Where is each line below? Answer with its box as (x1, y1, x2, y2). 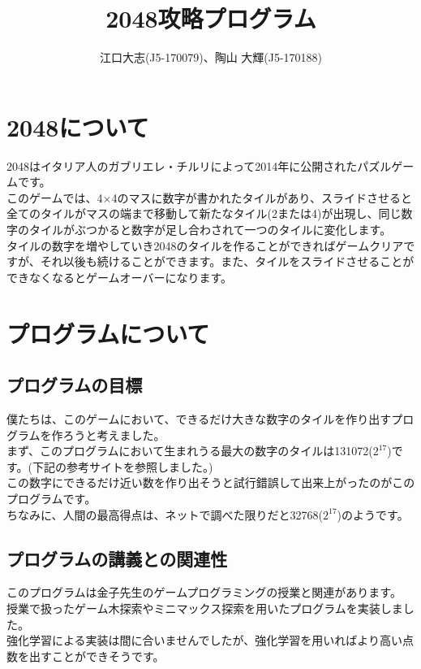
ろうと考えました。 (62, 426, 165, 443)
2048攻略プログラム (105, 2, 316, 35)
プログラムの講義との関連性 (6, 545, 228, 571)
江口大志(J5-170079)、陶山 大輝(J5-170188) (99, 49, 323, 66)
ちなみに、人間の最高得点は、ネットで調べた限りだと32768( (6, 506, 324, 523)
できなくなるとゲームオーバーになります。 (6, 268, 233, 285)
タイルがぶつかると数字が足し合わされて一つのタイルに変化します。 (28, 221, 392, 238)
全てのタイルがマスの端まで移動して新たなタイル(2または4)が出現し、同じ (6, 205, 402, 222)
